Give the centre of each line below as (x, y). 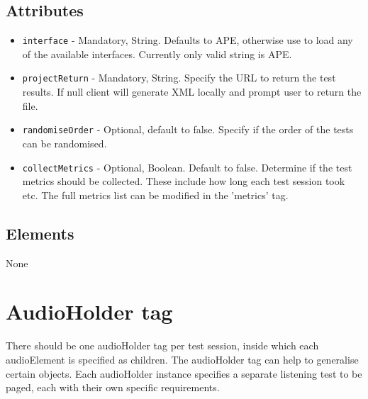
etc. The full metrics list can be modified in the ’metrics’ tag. (155, 195)
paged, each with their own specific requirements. (113, 387)
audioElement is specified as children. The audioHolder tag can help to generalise (182, 359)
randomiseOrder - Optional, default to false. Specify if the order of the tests (188, 129)
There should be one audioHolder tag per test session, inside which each (162, 345)
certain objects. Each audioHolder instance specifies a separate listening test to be (184, 373)
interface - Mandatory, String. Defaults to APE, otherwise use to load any (188, 40)
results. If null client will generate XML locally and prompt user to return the (192, 92)
